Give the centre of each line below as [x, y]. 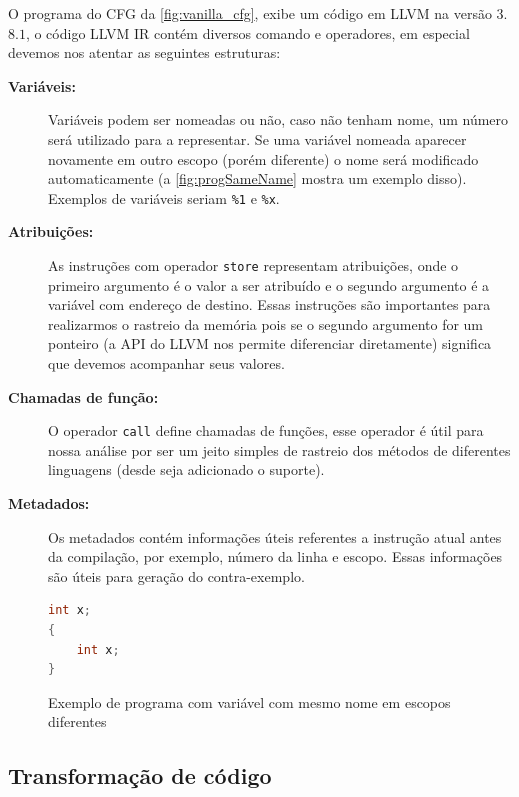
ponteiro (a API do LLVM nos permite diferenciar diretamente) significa [270, 343]
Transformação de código [140, 775]
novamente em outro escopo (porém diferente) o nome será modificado [263, 158]
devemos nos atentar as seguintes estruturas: [144, 52]
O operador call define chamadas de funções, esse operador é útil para [266, 430]
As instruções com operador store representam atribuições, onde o [253, 265]
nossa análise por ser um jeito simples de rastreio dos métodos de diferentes [279, 449]
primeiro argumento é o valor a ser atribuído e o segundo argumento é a [269, 284]
